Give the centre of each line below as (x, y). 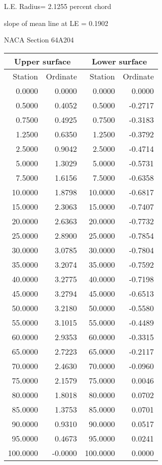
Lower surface (119, 61)
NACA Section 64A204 (39, 40)
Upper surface (42, 61)
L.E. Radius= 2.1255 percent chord (58, 6)
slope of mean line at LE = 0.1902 (56, 23)
